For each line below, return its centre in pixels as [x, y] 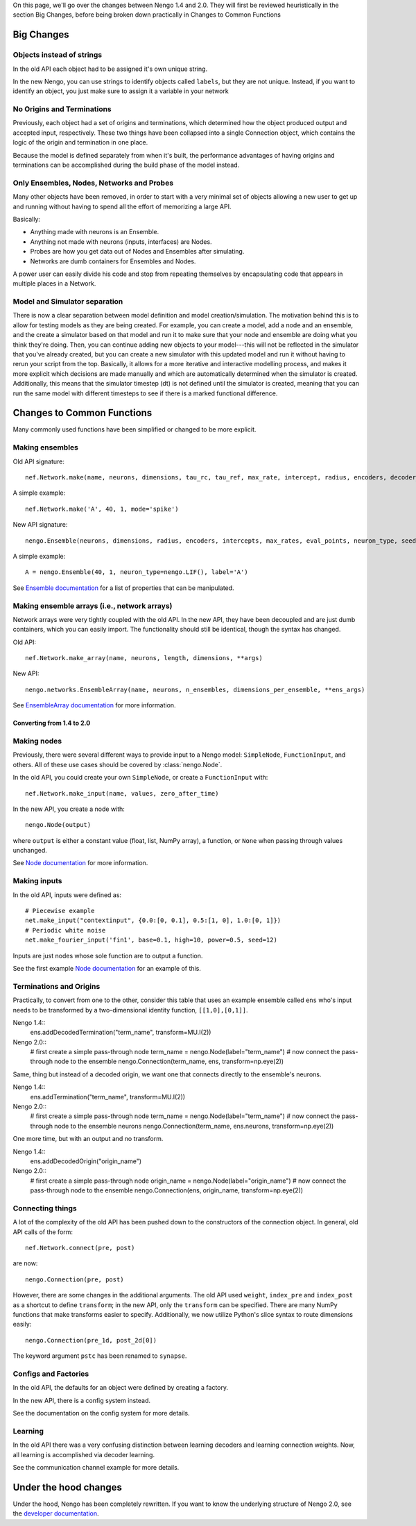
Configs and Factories [51, 1374]
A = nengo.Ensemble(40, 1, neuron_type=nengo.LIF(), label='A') [137, 572]
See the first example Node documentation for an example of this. [107, 968]
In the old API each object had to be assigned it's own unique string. [110, 69]
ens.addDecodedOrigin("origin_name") [86, 1161]
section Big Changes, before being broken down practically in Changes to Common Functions [147, 15]
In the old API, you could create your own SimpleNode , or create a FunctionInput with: [140, 778]
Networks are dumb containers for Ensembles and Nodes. [113, 261]
